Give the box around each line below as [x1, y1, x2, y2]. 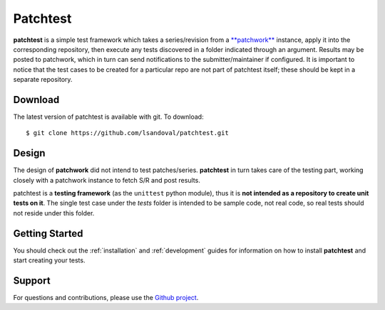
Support [13, 274, 51, 287]
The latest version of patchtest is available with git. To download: [13, 112, 204, 121]
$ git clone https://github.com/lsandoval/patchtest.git [26, 129, 230, 137]
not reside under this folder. [13, 208, 95, 217]
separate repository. [13, 75, 73, 84]
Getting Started [13, 228, 83, 240]
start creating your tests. [13, 256, 86, 264]
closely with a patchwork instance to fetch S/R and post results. [13, 176, 201, 184]
